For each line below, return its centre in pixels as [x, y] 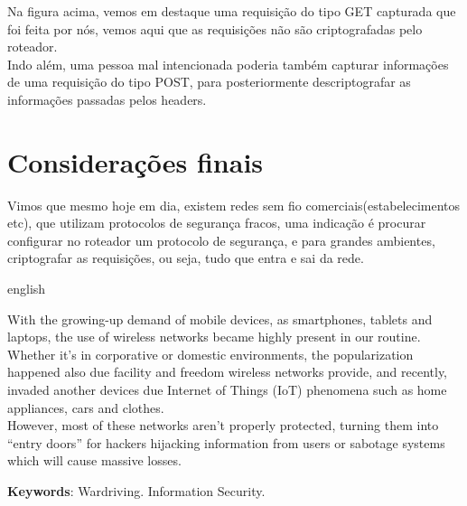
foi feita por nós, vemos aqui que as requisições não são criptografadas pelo [215, 28]
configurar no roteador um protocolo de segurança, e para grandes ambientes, [221, 240]
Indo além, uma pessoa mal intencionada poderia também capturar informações [228, 64]
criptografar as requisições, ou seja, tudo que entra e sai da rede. [186, 258]
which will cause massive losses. [94, 460]
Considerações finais [135, 161]
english [27, 289]
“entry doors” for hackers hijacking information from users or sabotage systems [226, 442]
